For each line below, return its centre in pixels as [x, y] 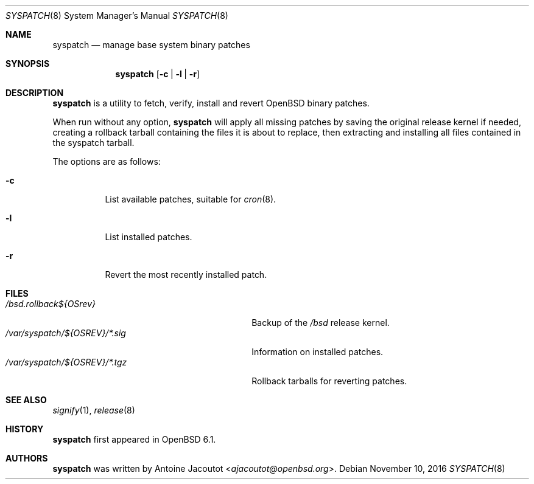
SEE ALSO [26, 400]
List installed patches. [149, 237]
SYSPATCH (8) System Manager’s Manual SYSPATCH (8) [117, 16]
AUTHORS [27, 458]
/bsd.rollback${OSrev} [51, 304]
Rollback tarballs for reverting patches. [329, 381]
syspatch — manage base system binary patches [151, 45]
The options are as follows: [107, 161]
